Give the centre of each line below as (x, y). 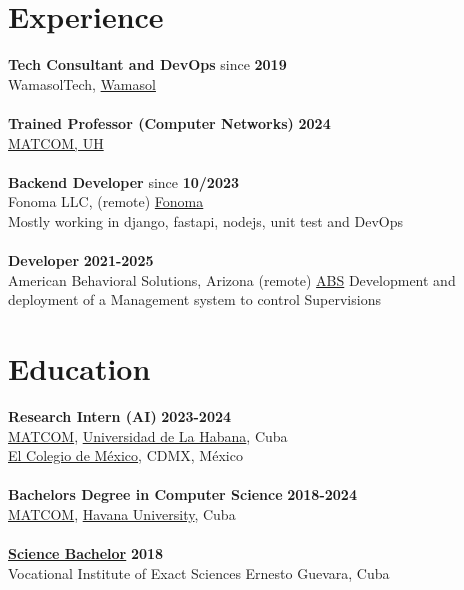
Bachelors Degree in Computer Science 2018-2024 (182, 494)
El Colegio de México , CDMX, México (125, 455)
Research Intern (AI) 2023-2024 (120, 415)
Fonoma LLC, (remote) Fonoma (106, 201)
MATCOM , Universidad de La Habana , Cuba (148, 435)
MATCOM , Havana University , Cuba (122, 513)
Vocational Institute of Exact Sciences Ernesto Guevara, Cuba (199, 572)
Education (79, 368)
